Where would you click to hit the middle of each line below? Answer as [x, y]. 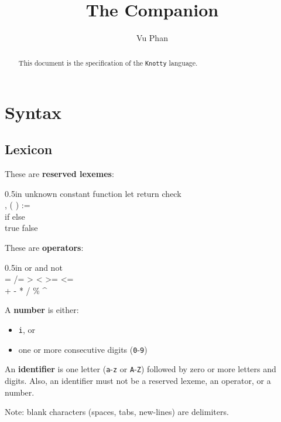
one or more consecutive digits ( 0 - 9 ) [83, 349]
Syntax [33, 112]
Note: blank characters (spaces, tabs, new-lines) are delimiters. [117, 412]
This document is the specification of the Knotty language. [108, 62]
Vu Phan [152, 38]
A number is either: [42, 310]
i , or [27, 329]
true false [21, 228]
